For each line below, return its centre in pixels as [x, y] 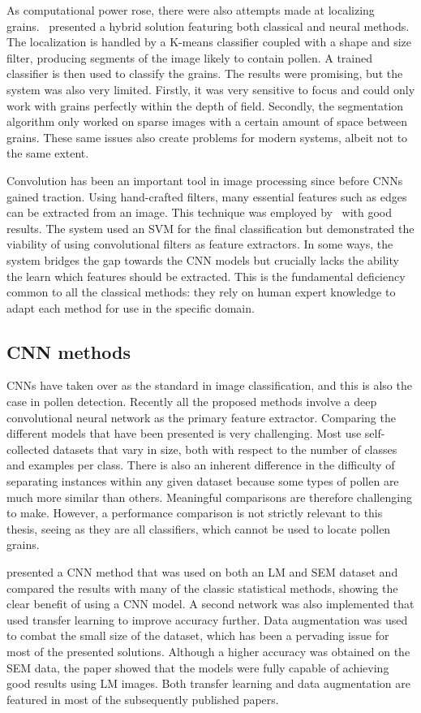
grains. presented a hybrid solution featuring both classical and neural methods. [208, 26]
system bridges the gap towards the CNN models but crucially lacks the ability [203, 259]
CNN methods [69, 351]
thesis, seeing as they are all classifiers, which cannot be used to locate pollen [199, 528]
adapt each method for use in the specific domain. [131, 307]
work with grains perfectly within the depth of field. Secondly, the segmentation [205, 105]
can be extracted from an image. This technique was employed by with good [200, 212]
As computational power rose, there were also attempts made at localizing [191, 10]
